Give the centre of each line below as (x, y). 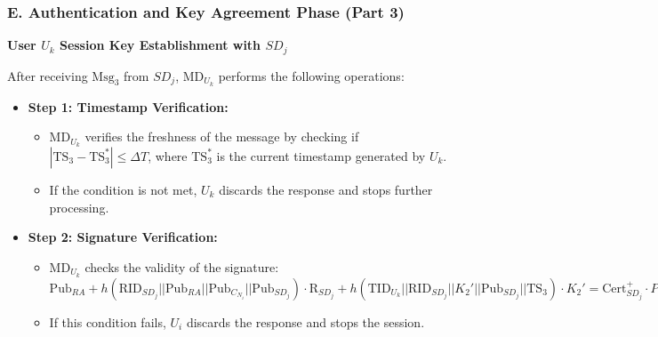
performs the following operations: (311, 75)
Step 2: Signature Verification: (123, 237)
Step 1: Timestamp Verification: (128, 106)
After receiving (48, 75)
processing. (79, 207)
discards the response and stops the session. (305, 321)
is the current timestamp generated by (321, 155)
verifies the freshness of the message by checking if (222, 136)
